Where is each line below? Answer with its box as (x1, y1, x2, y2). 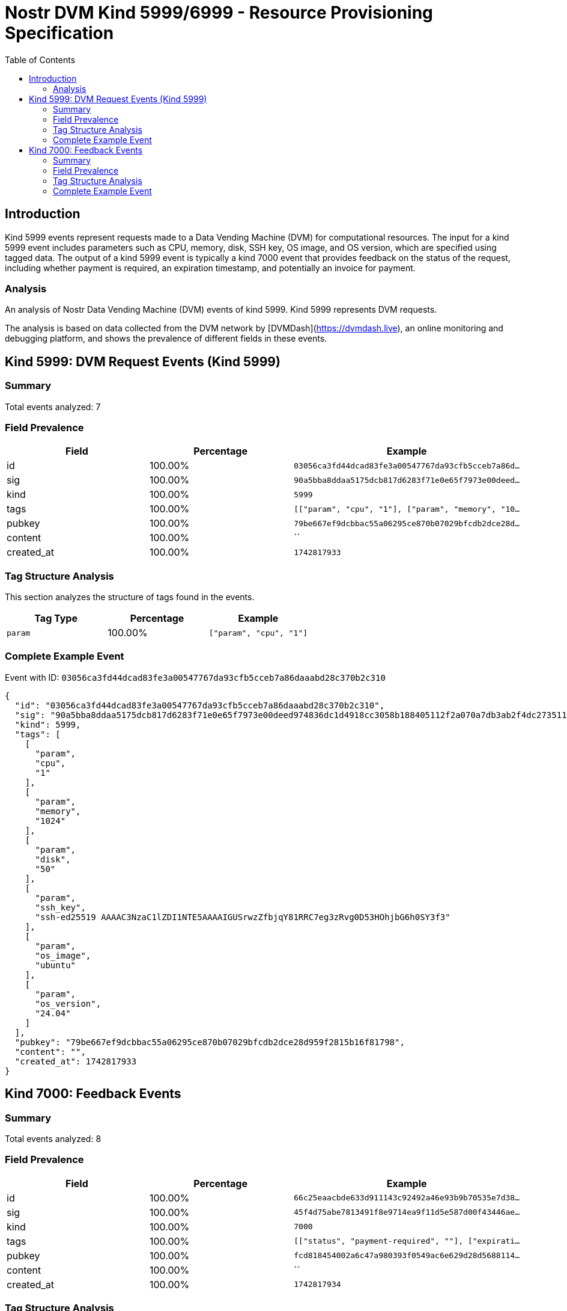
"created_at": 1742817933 (14, 1056, 137, 1066)
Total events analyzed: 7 (5, 401, 101, 412)
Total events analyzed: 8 (5, 1134, 102, 1144)
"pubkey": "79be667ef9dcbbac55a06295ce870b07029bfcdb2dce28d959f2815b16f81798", (14, 1037, 405, 1047)
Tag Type (34, 612, 77, 625)
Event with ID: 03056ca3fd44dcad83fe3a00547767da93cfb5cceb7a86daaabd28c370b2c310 (5, 672, 386, 683)
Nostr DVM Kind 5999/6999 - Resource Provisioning (5, 2, 433, 23)
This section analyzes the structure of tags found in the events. (5, 592, 255, 603)
